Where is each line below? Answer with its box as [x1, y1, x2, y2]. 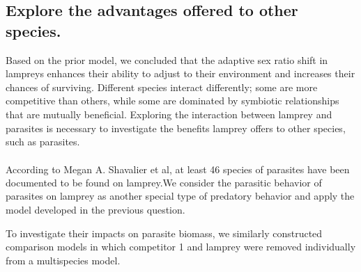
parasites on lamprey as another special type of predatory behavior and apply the [6, 189, 355, 203]
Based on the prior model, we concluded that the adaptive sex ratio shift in [6, 52, 328, 67]
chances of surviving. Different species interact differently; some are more [6, 79, 318, 94]
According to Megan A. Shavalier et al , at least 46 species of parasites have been [6, 161, 350, 176]
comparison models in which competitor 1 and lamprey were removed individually [6, 239, 356, 254]
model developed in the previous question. [6, 202, 185, 217]
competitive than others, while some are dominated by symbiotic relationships [6, 93, 339, 108]
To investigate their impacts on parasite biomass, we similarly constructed [6, 225, 323, 240]
